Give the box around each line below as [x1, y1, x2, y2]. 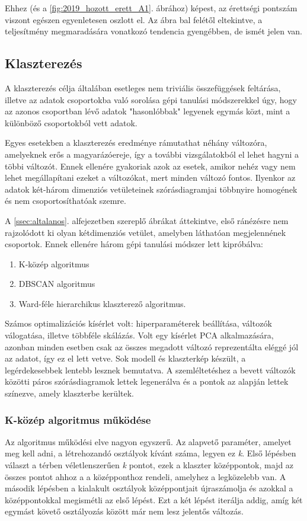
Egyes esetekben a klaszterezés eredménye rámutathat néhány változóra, [5, 136, 267, 149]
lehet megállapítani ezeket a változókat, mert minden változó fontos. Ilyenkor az [5, 171, 296, 184]
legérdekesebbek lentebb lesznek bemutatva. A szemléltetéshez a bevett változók [5, 363, 296, 376]
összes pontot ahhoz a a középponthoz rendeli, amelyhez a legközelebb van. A [5, 470, 286, 482]
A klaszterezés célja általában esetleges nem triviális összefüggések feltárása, [5, 81, 281, 94]
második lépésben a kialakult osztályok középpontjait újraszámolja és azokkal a [5, 482, 293, 494]
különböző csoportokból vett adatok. [5, 116, 137, 129]
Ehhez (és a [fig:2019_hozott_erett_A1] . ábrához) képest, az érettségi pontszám [5, 2, 298, 14]
